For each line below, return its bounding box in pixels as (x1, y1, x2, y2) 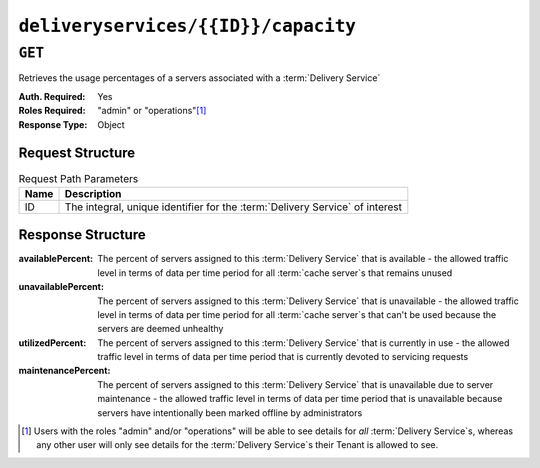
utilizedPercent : (18, 336, 87, 349)
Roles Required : (18, 105, 86, 117)
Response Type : (18, 118, 88, 130)
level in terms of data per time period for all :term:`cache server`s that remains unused (97, 266, 453, 279)
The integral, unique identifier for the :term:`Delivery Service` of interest (64, 200, 403, 214)
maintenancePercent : (18, 365, 111, 377)
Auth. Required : (18, 90, 86, 102)
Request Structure (18, 145, 136, 162)
